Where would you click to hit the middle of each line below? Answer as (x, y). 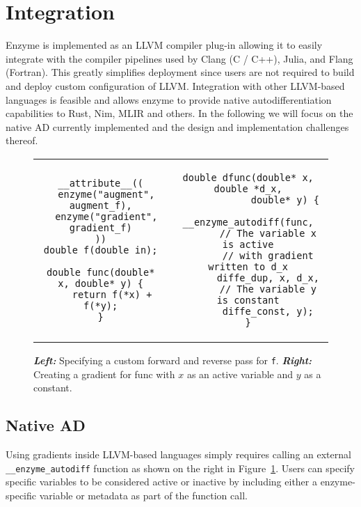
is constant (248, 300)
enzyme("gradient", (106, 216)
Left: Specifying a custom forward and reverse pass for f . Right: (173, 360)
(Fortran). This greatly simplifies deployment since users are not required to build (180, 72)
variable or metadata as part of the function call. (143, 495)
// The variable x (268, 233)
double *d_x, (248, 188)
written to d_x (248, 266)
